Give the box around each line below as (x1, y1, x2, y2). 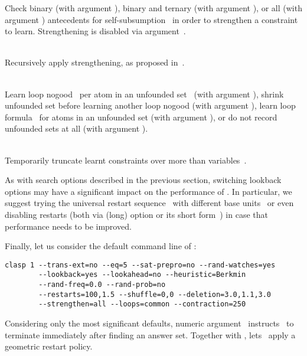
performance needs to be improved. (5, 220, 132, 232)
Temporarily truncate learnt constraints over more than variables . (5, 153, 247, 166)
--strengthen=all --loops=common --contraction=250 (38, 300, 246, 309)
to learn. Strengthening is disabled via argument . (5, 25, 186, 37)
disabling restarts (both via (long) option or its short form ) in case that (5, 208, 268, 220)
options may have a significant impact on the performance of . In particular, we (5, 185, 292, 197)
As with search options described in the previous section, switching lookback (5, 174, 282, 186)
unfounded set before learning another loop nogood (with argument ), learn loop (5, 99, 296, 112)
